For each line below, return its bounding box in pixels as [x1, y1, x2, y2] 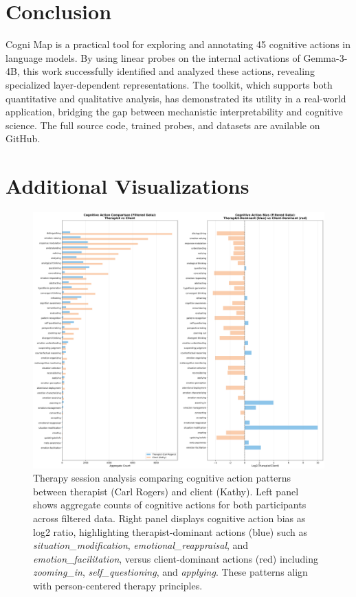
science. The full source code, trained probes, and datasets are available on [5, 117, 320, 132]
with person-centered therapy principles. [33, 578, 203, 592]
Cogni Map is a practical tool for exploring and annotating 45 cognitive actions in [5, 37, 351, 52]
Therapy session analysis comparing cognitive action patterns [33, 471, 291, 485]
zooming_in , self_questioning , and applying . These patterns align [33, 565, 308, 579]
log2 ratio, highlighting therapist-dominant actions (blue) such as [33, 524, 308, 539]
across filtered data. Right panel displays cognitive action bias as [33, 511, 306, 526]
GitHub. [5, 131, 41, 146]
